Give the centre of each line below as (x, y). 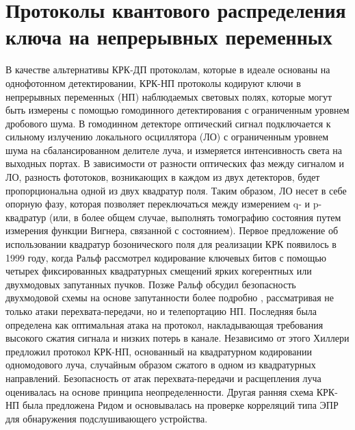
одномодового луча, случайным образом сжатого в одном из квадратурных (161, 365)
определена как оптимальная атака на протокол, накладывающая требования (165, 324)
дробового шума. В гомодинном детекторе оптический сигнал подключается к (168, 123)
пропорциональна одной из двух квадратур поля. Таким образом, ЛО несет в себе (176, 190)
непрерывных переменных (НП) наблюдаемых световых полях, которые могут (169, 96)
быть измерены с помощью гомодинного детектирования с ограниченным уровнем (177, 110)
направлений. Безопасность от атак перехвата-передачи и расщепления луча (163, 378)
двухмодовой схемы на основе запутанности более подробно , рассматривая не (170, 298)
